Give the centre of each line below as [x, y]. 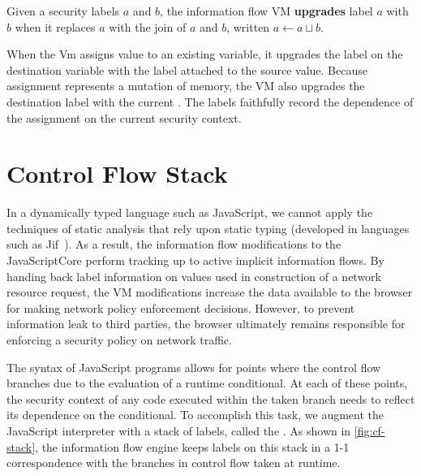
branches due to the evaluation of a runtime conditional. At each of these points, [207, 383]
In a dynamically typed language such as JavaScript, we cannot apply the [190, 212]
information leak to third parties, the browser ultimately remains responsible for [206, 324]
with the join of [148, 26]
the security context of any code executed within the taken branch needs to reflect [211, 398]
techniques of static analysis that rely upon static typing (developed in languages [208, 228]
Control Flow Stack [117, 173]
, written [248, 26]
